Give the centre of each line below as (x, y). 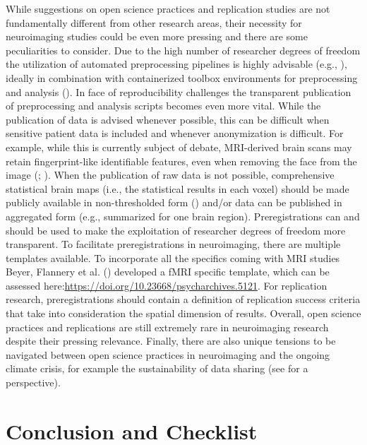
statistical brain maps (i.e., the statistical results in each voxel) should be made (178, 188)
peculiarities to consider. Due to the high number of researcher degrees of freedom (183, 50)
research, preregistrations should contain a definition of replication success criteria (183, 299)
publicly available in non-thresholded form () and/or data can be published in (174, 202)
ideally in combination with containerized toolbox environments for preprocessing (182, 77)
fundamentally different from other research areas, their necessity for (154, 22)
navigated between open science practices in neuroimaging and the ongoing (168, 354)
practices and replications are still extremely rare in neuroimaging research (167, 327)
